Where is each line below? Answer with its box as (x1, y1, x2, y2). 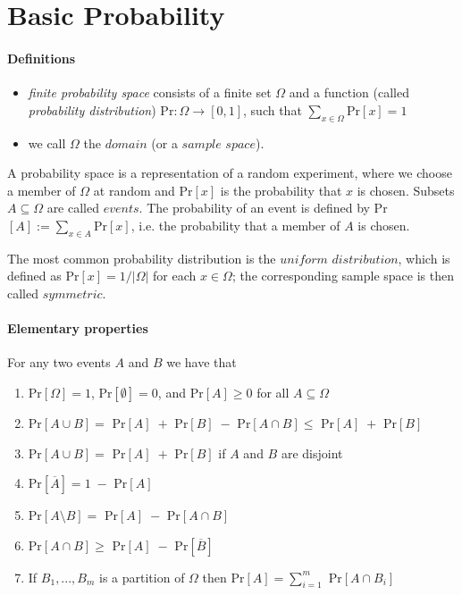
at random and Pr (93, 180, 193, 199)
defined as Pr (7, 266, 80, 285)
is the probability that (220, 180, 342, 199)
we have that (166, 353, 237, 372)
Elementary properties (7, 319, 148, 338)
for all (256, 382, 290, 401)
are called (46, 198, 99, 217)
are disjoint (281, 443, 343, 462)
